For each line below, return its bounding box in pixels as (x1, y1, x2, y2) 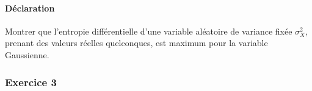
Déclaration (5, 1, 55, 14)
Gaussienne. (5, 48, 49, 61)
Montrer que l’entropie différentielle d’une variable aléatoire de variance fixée (5, 24, 292, 37)
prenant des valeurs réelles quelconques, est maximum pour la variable (5, 36, 268, 49)
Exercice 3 (5, 74, 57, 89)
